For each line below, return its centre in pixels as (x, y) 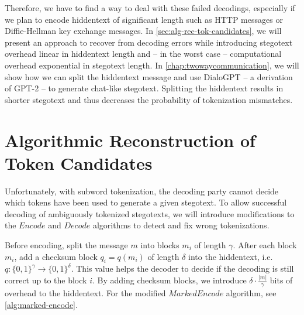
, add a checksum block (56, 256)
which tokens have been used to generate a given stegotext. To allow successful (146, 202)
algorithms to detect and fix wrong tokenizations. (181, 225)
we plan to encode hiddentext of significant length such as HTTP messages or (144, 19)
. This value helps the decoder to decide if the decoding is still (182, 268)
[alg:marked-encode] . (41, 304)
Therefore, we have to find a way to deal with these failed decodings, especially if (150, 8)
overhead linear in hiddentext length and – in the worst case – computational (143, 54)
